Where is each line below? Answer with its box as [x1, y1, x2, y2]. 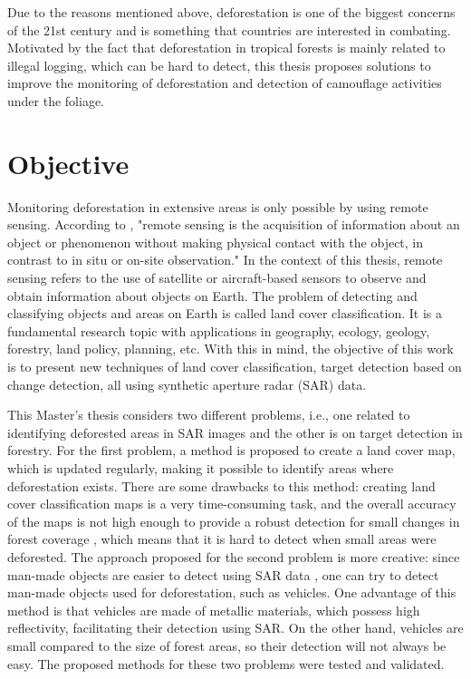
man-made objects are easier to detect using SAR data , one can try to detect [7, 565, 439, 584]
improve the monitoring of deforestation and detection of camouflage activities [7, 73, 442, 92]
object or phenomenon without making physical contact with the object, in [7, 232, 424, 251]
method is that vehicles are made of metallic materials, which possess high [7, 600, 420, 619]
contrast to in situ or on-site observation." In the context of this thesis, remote [7, 250, 443, 269]
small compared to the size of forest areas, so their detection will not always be [7, 635, 447, 655]
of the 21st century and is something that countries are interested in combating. [7, 20, 451, 39]
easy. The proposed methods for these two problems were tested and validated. [7, 654, 445, 673]
